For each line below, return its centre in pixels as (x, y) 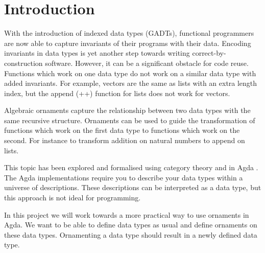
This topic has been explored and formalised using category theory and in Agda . (131, 167)
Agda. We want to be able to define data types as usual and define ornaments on (131, 225)
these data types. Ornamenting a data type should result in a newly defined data (131, 234)
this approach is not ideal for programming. (73, 198)
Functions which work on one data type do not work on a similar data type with (130, 73)
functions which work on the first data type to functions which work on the (122, 130)
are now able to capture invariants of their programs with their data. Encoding (128, 43)
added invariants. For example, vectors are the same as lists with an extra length (131, 83)
